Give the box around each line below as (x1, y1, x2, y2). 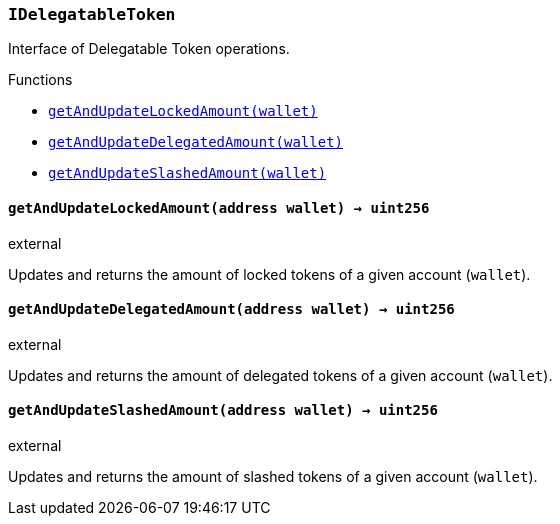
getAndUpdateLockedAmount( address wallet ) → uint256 (8, 199, 430, 216)
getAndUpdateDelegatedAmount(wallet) (48, 134, 344, 151)
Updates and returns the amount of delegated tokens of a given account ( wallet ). (8, 366, 553, 384)
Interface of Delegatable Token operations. (8, 40, 290, 58)
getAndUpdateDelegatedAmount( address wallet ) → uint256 (8, 301, 455, 318)
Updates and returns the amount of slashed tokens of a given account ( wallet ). (8, 468, 538, 486)
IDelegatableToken (8, 5, 176, 24)
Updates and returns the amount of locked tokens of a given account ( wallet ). (8, 265, 531, 283)
